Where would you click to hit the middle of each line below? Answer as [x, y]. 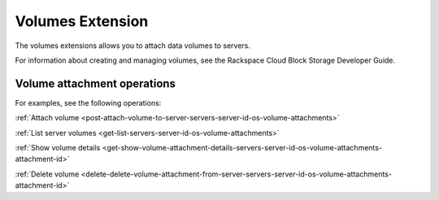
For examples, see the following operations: [88, 102]
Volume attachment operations [96, 83]
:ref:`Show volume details [58, 148]
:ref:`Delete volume [47, 174]
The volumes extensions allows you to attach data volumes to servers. [133, 46]
